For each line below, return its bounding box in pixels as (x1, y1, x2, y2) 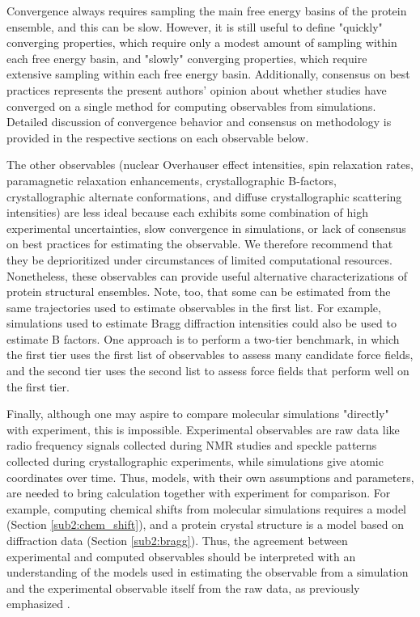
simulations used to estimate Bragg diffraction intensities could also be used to (6, 315, 397, 332)
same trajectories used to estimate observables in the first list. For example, (6, 298, 381, 315)
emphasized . (6, 595, 70, 612)
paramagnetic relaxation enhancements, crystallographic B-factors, (6, 171, 337, 188)
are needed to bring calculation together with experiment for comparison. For (6, 484, 391, 501)
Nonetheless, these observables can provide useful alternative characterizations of (6, 267, 407, 284)
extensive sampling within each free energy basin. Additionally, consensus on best (6, 66, 410, 82)
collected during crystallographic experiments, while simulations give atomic (6, 453, 384, 470)
